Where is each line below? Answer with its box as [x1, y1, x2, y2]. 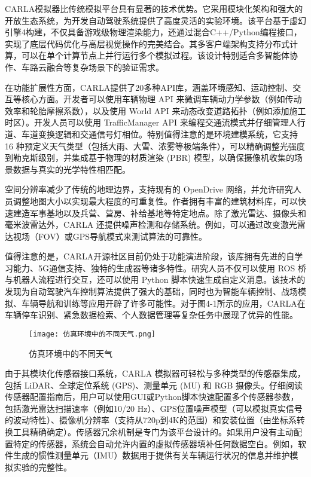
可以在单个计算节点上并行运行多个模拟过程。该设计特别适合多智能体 [21, 49, 289, 62]
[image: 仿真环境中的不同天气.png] [29, 329, 155, 338]
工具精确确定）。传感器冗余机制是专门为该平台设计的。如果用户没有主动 [13, 426, 294, 438]
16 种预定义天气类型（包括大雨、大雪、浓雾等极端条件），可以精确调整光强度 [5, 139, 305, 152]
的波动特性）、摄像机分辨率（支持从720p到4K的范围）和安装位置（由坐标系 [5, 414, 297, 426]
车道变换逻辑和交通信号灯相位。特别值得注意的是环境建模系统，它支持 [21, 127, 298, 140]
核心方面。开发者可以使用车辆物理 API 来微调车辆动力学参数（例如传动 [21, 93, 302, 105]
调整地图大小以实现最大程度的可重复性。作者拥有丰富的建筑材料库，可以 [13, 194, 298, 207]
